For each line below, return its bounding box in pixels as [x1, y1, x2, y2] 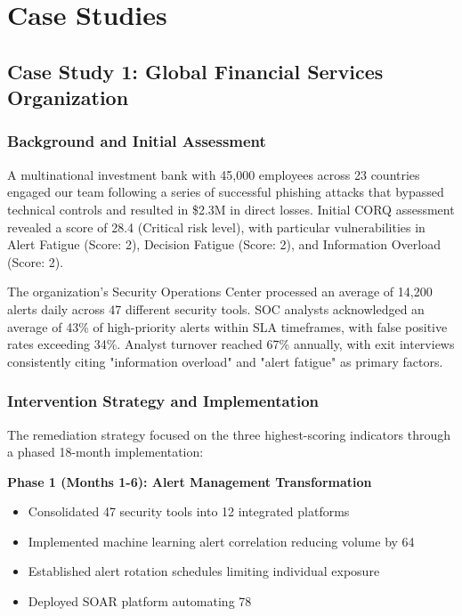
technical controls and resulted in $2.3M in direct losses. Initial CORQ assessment [7, 199, 455, 218]
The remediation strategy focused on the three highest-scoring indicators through [7, 425, 451, 443]
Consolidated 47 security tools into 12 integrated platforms [28, 502, 350, 521]
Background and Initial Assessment [7, 130, 266, 152]
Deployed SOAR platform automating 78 [28, 592, 252, 611]
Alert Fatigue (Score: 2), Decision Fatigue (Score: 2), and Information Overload [7, 235, 442, 254]
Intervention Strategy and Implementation [7, 390, 320, 412]
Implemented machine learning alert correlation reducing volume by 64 [28, 531, 415, 550]
